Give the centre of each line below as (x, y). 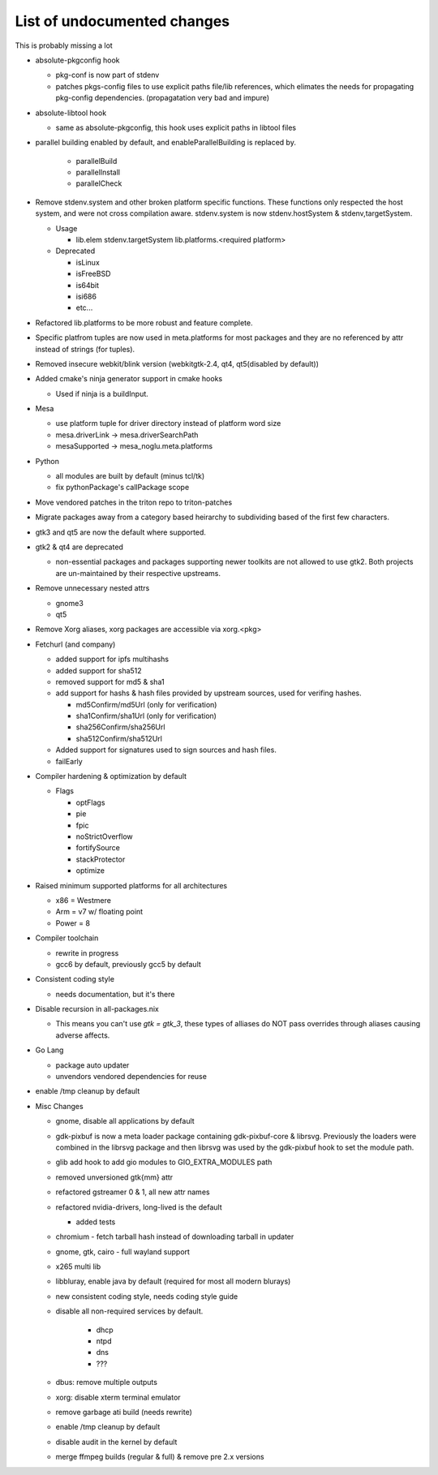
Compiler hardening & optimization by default (111, 776)
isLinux (88, 262)
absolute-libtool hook (71, 113)
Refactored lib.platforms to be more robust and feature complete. (144, 323)
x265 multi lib (78, 1266)
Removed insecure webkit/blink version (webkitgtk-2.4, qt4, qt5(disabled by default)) (177, 363)
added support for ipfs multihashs (112, 659)
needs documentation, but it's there (115, 994)
